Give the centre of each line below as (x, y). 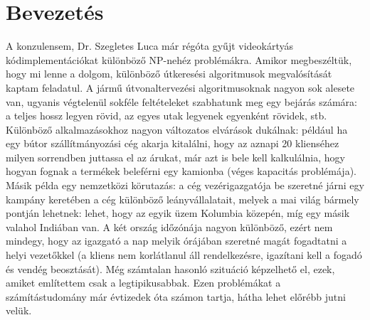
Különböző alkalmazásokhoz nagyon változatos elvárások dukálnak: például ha (177, 129)
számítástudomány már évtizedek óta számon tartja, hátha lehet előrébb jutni (176, 296)
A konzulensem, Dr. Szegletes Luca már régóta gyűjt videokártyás (150, 46)
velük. (19, 310)
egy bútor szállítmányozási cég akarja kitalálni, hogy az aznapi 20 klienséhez (173, 143)
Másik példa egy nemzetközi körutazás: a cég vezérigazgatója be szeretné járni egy (185, 185)
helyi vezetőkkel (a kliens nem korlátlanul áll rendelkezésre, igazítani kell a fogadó (184, 255)
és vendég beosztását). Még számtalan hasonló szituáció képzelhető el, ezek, (170, 268)
